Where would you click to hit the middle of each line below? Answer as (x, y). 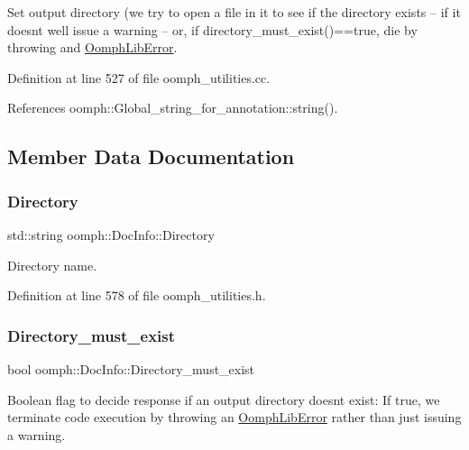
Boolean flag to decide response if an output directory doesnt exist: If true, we (224, 399)
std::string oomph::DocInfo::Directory (111, 234)
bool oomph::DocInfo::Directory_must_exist (131, 368)
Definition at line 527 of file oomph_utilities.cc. (139, 77)
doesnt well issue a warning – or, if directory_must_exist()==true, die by (212, 29)
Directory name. (52, 265)
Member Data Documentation (151, 156)
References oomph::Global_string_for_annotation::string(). (173, 108)
